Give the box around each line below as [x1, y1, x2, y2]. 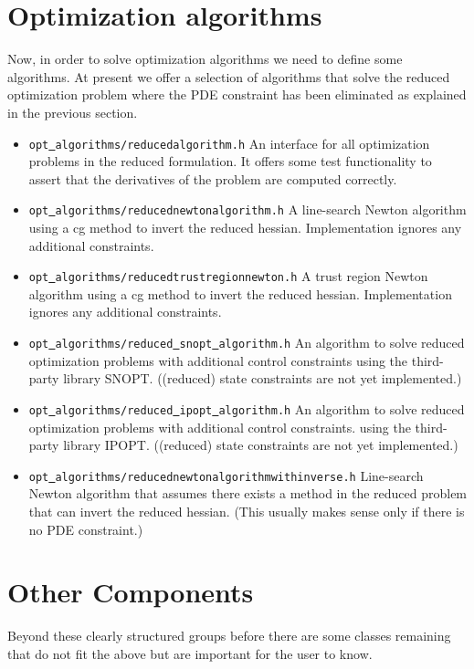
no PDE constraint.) [28, 519, 143, 538]
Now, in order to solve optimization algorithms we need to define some [7, 49, 403, 68]
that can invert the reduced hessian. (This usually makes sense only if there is [28, 501, 465, 520]
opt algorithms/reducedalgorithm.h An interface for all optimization [28, 133, 430, 152]
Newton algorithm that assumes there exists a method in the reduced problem [28, 484, 468, 503]
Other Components [7, 573, 254, 611]
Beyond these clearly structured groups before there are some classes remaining [7, 626, 451, 645]
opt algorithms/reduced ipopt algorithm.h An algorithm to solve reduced [28, 399, 465, 418]
